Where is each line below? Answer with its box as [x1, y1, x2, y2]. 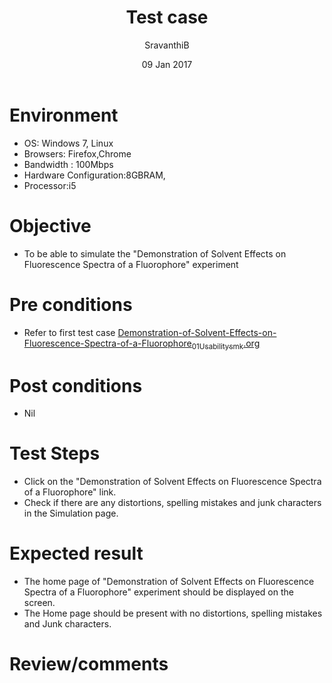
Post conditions [9, 374, 143, 397]
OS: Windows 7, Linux [23, 137, 114, 149]
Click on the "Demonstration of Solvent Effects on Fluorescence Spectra [23, 476, 322, 488]
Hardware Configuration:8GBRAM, [23, 169, 166, 181]
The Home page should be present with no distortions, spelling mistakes [23, 607, 323, 620]
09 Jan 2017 [141, 58, 193, 70]
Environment [9, 104, 119, 126]
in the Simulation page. [23, 507, 119, 520]
